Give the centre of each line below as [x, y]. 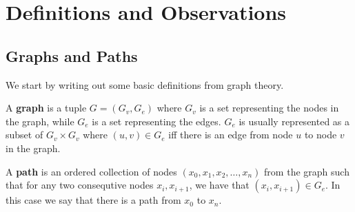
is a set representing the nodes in [269, 108]
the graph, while [40, 121]
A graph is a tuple [46, 108]
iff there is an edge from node [231, 135]
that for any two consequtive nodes [80, 185]
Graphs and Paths [72, 55]
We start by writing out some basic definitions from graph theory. [145, 84]
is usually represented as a [294, 121]
